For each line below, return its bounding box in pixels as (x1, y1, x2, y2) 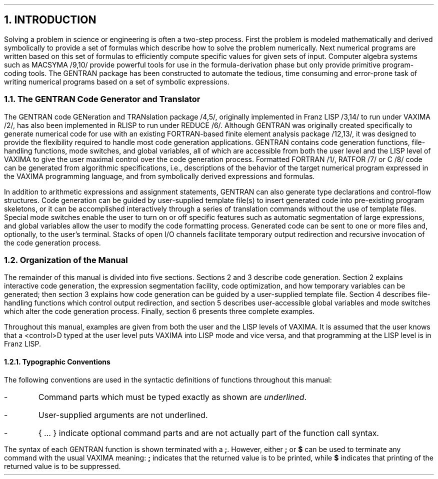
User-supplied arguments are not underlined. (38, 409, 208, 420)
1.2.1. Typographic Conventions (4, 357, 110, 366)
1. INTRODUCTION (4, 13, 96, 26)
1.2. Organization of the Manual (4, 254, 128, 265)
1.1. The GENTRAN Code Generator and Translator (4, 94, 200, 104)
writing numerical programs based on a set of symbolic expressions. (4, 77, 229, 86)
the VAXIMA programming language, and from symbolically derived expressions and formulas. (4, 171, 315, 180)
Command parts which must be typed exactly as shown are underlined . (38, 391, 307, 402)
